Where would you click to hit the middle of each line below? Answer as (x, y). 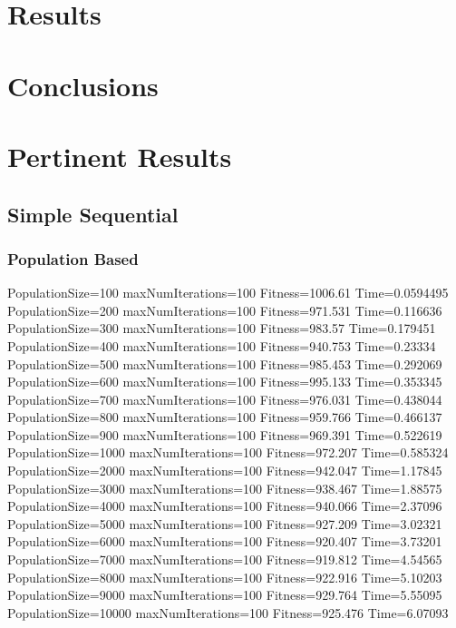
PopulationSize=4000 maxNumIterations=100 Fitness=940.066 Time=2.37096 (225, 506)
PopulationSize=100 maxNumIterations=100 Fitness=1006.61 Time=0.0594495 (228, 293)
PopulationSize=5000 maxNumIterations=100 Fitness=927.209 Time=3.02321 (225, 523)
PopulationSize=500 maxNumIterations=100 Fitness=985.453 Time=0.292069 (225, 363)
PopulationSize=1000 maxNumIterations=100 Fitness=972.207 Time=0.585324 (228, 452)
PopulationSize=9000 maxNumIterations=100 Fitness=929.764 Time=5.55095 (225, 595)
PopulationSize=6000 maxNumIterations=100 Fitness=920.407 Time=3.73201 (225, 541)
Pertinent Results (120, 156)
